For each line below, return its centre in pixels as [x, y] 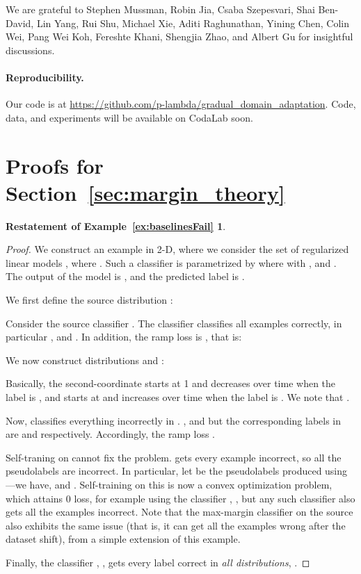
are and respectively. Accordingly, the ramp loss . [110, 434]
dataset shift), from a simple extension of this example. [123, 539]
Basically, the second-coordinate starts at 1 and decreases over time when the [171, 383]
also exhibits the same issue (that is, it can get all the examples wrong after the [176, 525]
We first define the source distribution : [89, 300]
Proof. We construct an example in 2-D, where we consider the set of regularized [177, 249]
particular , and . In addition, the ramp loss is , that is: [124, 337]
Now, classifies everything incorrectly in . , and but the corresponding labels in [174, 420]
